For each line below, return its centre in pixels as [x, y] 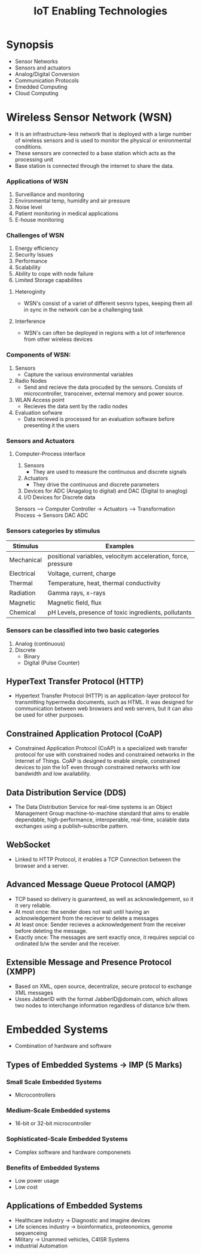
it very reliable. [33, 905]
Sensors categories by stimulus [53, 530]
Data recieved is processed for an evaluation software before [99, 419]
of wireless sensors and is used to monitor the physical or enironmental [103, 140]
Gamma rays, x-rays [77, 593]
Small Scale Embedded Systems [54, 1081]
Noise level [29, 207]
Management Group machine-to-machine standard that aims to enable [102, 814]
